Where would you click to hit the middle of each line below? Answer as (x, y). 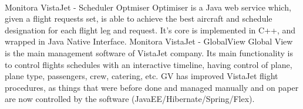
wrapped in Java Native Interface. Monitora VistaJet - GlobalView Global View (149, 41)
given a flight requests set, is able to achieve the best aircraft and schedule (139, 18)
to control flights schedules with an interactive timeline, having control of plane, (149, 64)
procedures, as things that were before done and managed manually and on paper (152, 87)
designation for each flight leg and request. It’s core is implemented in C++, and (150, 30)
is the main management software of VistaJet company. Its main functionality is (149, 52)
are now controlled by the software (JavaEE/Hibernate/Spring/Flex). (130, 99)
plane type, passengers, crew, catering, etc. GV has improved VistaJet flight (142, 76)
